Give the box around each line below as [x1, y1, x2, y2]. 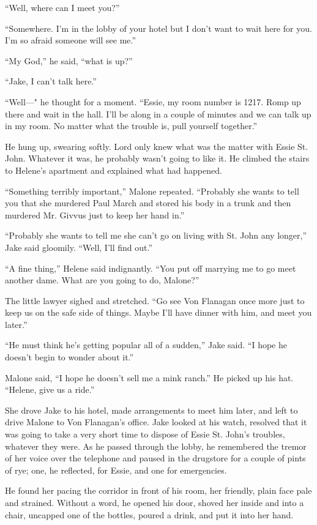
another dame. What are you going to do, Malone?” [5, 274, 200, 286]
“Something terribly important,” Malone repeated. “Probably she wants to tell [5, 184, 299, 197]
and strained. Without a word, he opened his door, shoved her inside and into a [5, 496, 304, 508]
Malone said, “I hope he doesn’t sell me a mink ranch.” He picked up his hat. [5, 371, 294, 384]
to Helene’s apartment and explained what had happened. [5, 163, 222, 176]
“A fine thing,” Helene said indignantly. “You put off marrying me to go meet [5, 261, 296, 274]
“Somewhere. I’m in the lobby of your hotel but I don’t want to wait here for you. [5, 21, 312, 34]
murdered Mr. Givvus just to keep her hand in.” [5, 208, 185, 221]
